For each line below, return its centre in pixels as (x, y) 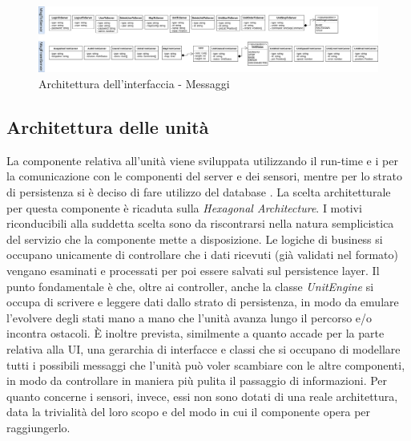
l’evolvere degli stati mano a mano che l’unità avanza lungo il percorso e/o (189, 317)
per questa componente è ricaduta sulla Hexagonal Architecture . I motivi (184, 207)
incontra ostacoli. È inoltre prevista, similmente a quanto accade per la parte (195, 333)
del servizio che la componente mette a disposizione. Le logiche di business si (195, 239)
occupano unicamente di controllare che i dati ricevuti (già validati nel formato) (203, 255)
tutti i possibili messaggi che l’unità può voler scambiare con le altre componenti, (206, 364)
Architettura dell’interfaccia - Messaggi (134, 83)
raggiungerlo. (38, 427)
